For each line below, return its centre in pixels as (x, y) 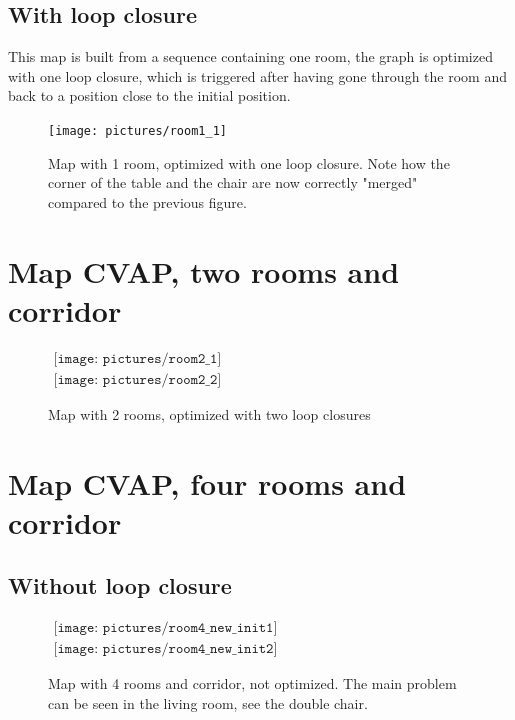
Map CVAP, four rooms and (207, 482)
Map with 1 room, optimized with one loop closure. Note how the (249, 162)
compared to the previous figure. (147, 201)
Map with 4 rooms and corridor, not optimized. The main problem (252, 683)
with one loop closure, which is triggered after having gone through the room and (257, 75)
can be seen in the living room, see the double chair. (208, 702)
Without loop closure (120, 585)
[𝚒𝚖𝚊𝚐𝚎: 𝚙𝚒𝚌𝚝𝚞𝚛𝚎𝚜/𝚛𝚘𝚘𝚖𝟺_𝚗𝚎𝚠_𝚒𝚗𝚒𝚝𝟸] (165, 649)
